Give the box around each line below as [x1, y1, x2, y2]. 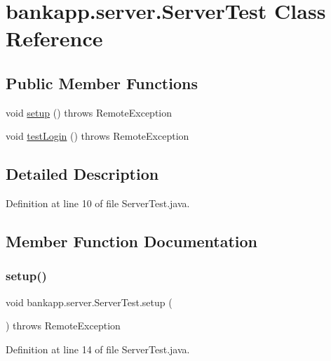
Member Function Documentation [6, 230, 258, 252]
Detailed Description [6, 163, 159, 185]
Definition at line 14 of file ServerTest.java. [6, 341, 190, 356]
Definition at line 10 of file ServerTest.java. [6, 196, 190, 211]
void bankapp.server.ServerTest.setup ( [6, 294, 173, 309]
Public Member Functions [6, 72, 198, 93]
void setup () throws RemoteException [6, 105, 173, 119]
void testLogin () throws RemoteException [6, 129, 189, 143]
